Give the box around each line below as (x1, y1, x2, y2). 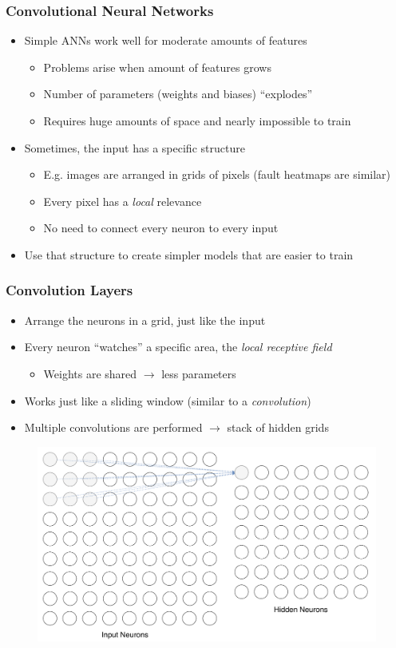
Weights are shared (43, 365, 137, 381)
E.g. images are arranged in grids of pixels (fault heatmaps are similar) (43, 166, 391, 183)
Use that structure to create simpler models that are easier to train (24, 246, 354, 263)
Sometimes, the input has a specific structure (24, 139, 245, 156)
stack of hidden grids (227, 419, 329, 436)
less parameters (161, 365, 236, 381)
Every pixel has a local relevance (43, 192, 202, 209)
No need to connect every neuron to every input (43, 219, 279, 236)
